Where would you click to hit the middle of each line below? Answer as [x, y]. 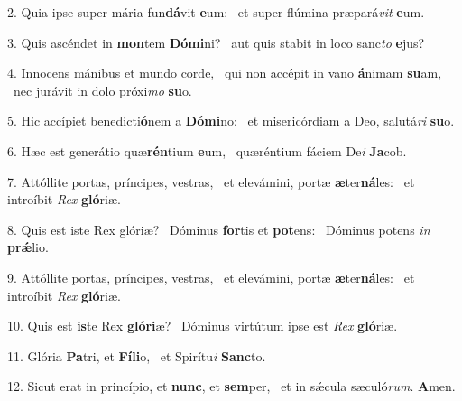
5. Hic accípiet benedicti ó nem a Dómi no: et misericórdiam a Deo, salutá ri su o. [231, 121]
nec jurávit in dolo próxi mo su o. [102, 90]
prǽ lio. [28, 247]
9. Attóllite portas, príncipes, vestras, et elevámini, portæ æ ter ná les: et [211, 277]
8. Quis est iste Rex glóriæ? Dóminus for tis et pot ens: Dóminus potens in [219, 229]
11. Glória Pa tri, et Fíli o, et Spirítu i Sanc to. [137, 355]
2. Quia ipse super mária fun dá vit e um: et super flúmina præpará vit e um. [216, 12]
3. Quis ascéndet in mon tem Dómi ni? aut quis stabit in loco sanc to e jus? [216, 42]
